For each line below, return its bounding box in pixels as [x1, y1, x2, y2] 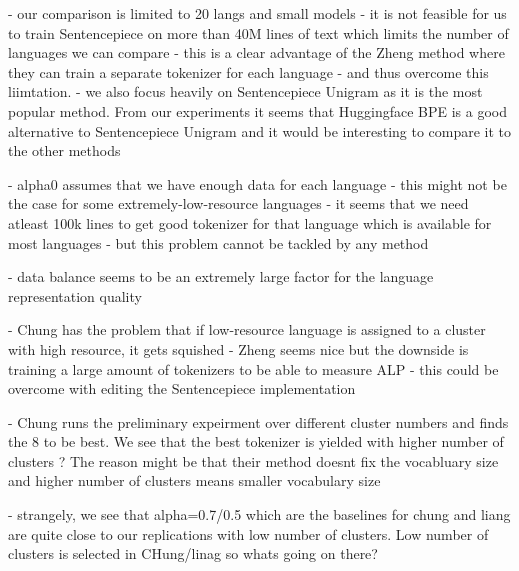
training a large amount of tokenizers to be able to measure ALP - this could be [8, 358, 499, 379]
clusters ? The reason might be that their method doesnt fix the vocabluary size [8, 450, 499, 471]
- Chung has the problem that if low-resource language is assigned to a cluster [8, 319, 486, 340]
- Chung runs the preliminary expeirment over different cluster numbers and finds [8, 411, 509, 432]
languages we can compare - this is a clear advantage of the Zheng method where [8, 42, 505, 63]
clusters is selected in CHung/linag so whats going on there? [8, 543, 378, 564]
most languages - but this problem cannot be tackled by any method [8, 232, 429, 253]
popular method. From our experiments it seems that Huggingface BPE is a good [8, 100, 508, 121]
